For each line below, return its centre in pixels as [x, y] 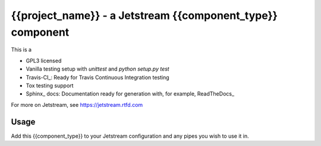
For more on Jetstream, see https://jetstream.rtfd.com [77, 104]
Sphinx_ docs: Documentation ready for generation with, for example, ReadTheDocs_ [130, 94]
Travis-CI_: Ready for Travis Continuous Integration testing [97, 77]
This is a [21, 50]
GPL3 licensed [44, 61]
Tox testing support [50, 85]
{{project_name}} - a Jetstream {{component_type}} [144, 15]
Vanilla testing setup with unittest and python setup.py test [97, 69]
